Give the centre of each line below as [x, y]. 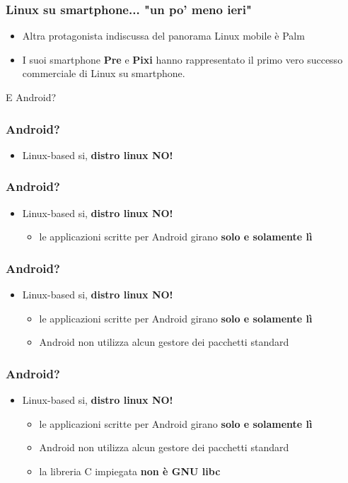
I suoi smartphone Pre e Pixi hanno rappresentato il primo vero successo [182, 59]
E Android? [31, 97]
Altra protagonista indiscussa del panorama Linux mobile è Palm [163, 36]
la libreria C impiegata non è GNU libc [130, 471]
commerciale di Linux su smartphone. [104, 73]
